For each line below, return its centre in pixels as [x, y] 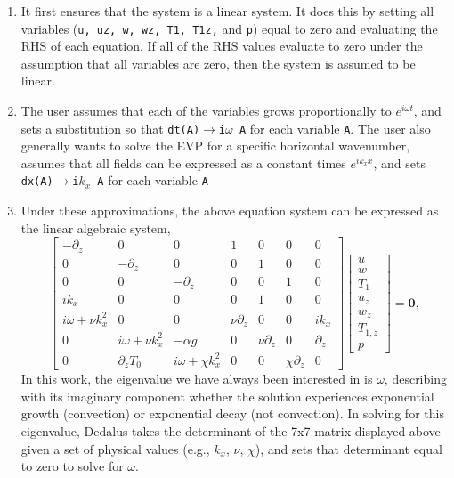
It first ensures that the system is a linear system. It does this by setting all [227, 11]
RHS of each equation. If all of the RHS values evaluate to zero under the [222, 46]
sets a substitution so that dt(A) [110, 128]
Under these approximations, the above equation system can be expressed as [230, 211]
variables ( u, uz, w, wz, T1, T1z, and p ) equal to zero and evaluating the [229, 28]
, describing [415, 379]
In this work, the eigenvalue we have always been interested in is [197, 379]
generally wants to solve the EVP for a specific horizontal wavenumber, [215, 146]
